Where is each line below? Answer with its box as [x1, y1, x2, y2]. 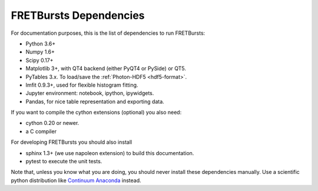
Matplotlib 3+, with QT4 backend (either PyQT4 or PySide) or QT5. [25, 65, 187, 72]
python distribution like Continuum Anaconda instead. [11, 177, 141, 184]
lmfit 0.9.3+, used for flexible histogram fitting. [25, 81, 138, 88]
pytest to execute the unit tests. [25, 158, 102, 165]
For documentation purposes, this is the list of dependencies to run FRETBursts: [11, 29, 206, 37]
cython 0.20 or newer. [25, 120, 79, 127]
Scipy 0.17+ [25, 57, 54, 64]
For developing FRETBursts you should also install [11, 139, 132, 146]
